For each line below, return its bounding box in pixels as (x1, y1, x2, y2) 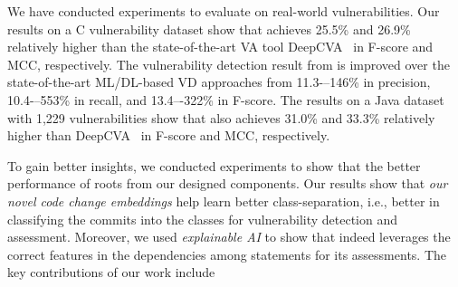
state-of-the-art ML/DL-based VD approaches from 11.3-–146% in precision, (7, 72, 431, 91)
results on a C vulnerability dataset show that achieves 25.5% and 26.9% (7, 19, 411, 38)
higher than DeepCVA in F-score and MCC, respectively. (7, 126, 330, 145)
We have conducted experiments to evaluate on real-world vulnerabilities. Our (7, 2, 440, 20)
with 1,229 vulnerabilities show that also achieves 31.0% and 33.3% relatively (7, 108, 435, 127)
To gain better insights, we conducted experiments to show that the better (7, 156, 421, 175)
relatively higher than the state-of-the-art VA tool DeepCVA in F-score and (7, 37, 434, 56)
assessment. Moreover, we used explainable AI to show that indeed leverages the (7, 227, 451, 246)
